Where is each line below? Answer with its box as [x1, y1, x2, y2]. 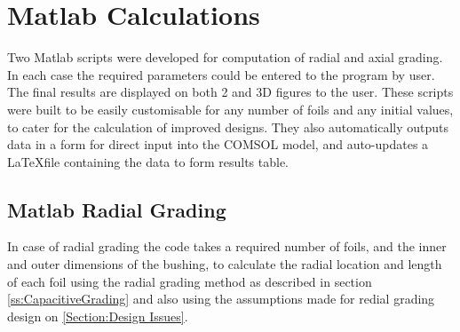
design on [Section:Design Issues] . [7, 306, 188, 325]
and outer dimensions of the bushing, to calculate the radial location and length [7, 255, 442, 273]
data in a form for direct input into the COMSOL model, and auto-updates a [7, 135, 429, 154]
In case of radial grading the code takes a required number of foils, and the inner [7, 237, 447, 256]
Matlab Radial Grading [7, 195, 226, 223]
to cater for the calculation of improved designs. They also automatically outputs [7, 117, 449, 136]
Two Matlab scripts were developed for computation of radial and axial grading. [7, 48, 443, 67]
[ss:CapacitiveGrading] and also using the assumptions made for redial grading [7, 289, 435, 308]
